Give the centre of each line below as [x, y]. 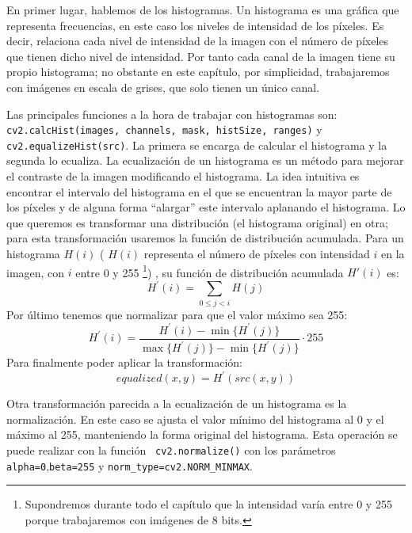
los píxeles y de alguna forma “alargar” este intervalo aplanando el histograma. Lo [206, 207]
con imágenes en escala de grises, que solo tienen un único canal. [163, 87]
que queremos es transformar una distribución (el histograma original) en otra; [197, 222]
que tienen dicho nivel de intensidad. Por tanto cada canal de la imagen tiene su [201, 56]
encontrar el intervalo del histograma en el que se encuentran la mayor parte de [199, 191]
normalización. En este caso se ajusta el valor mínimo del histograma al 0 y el [195, 419]
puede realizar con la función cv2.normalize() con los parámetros [171, 450]
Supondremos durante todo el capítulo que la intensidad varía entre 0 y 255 [208, 504]
